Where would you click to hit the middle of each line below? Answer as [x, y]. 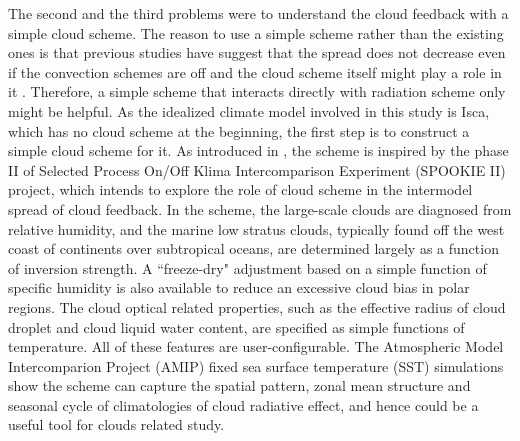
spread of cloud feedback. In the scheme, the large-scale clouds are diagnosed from [260, 208]
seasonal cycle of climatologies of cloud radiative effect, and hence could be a [243, 404]
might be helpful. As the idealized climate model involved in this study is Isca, [249, 110]
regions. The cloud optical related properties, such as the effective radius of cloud [257, 306]
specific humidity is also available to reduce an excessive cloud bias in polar [239, 287]
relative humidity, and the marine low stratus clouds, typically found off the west [256, 228]
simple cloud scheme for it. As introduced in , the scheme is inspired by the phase [258, 150]
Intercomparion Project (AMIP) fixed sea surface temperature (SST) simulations [256, 365]
